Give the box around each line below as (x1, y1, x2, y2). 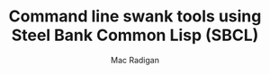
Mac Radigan (111, 54, 159, 65)
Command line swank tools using (8, 6, 262, 27)
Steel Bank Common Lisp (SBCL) (11, 25, 259, 45)
